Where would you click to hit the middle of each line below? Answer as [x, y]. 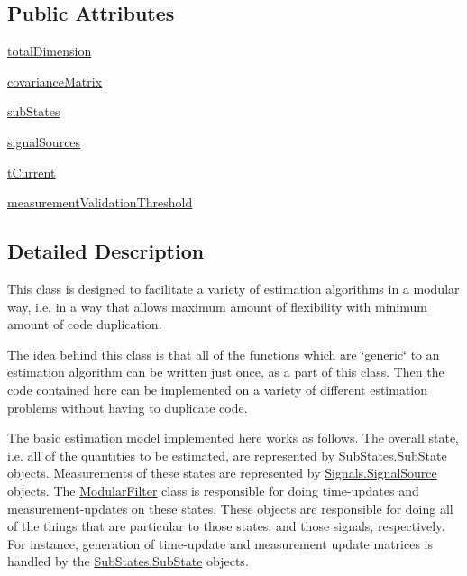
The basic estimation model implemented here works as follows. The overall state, [233, 438]
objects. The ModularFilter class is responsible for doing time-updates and [213, 490]
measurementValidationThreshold [100, 202]
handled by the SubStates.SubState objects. [128, 561]
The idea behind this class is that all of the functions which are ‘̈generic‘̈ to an [224, 354]
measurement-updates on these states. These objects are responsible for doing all [230, 508]
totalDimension [50, 51]
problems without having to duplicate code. [128, 407]
